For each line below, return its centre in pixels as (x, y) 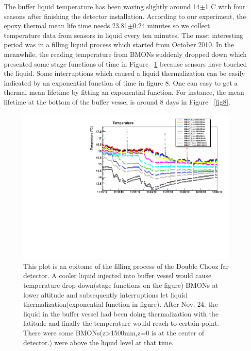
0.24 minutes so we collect (171, 26)
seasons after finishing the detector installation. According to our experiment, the (125, 16)
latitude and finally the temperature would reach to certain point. (121, 323)
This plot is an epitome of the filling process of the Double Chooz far (126, 266)
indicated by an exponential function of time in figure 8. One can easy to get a (121, 82)
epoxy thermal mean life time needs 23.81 (66, 26)
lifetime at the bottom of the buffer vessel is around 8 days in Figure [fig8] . (117, 101)
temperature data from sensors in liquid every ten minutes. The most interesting (124, 35)
